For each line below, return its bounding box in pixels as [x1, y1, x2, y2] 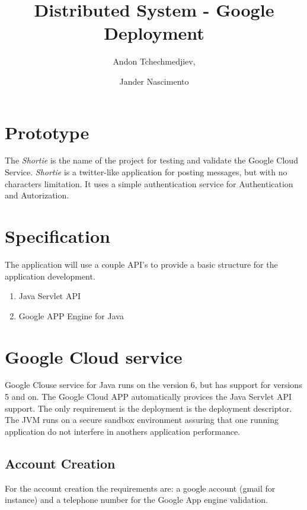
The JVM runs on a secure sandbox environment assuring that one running [5, 413, 279, 426]
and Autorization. [5, 189, 69, 201]
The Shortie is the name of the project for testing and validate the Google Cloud [5, 154, 298, 166]
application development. [5, 270, 95, 282]
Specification [5, 224, 110, 248]
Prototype [5, 120, 89, 144]
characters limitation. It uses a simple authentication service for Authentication [5, 177, 293, 190]
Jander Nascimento [119, 75, 189, 87]
